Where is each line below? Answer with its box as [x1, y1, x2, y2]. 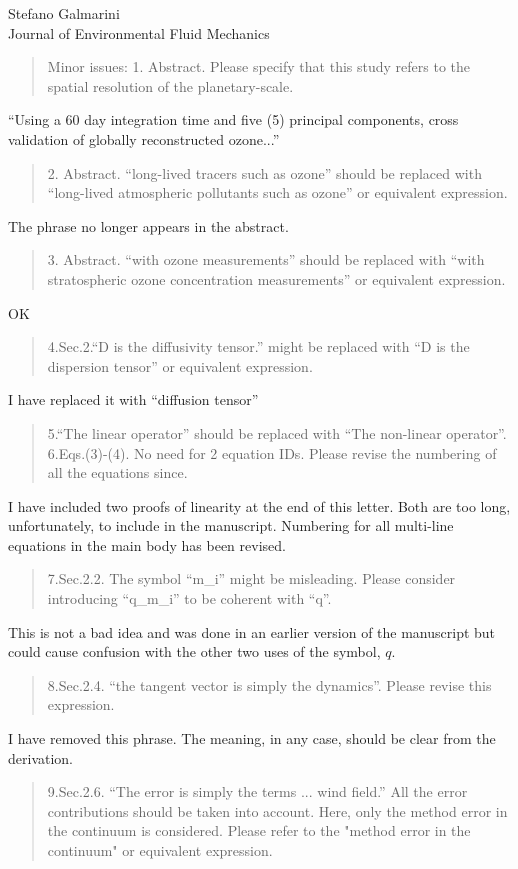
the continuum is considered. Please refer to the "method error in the [47, 820, 471, 841]
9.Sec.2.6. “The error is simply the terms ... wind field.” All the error [47, 781, 468, 802]
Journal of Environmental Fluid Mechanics [8, 22, 270, 43]
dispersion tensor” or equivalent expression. [47, 355, 313, 376]
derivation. [8, 747, 74, 768]
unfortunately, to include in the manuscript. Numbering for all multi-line [8, 515, 454, 536]
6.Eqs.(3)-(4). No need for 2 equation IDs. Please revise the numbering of [47, 442, 497, 463]
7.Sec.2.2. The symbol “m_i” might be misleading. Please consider [47, 568, 456, 589]
